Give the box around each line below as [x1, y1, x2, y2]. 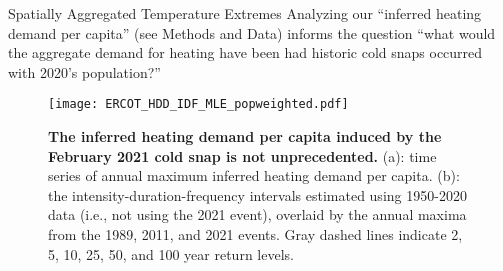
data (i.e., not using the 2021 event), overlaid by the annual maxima [48, 204, 467, 225]
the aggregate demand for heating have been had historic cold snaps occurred [8, 42, 483, 63]
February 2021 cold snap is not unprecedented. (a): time [48, 145, 437, 166]
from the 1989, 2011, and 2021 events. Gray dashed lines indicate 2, [48, 224, 463, 244]
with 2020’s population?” [8, 61, 161, 82]
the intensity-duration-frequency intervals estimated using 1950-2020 [48, 184, 467, 205]
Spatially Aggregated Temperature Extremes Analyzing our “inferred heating [8, 3, 482, 23]
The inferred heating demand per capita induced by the [48, 126, 442, 147]
